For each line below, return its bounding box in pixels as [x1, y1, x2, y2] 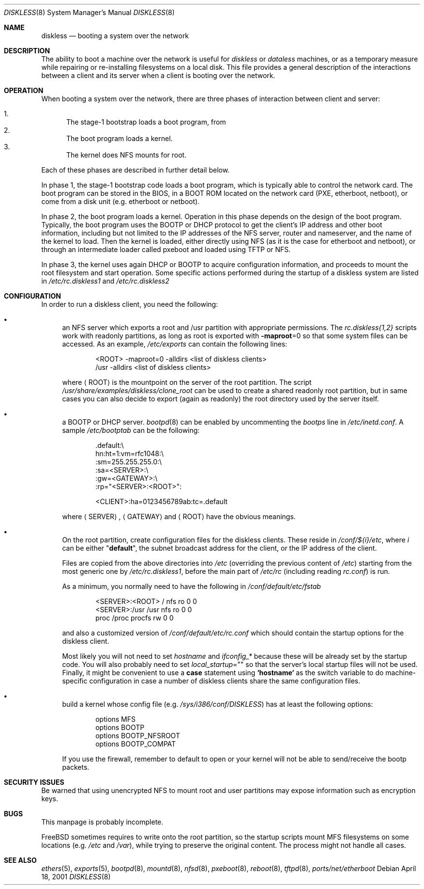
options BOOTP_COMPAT [95, 740, 176, 748]
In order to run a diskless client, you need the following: [41, 300, 218, 308]
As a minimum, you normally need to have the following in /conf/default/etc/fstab [62, 582, 321, 590]
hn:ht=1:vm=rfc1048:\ [95, 449, 164, 458]
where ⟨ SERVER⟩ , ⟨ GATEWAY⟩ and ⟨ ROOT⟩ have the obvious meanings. [62, 512, 296, 521]
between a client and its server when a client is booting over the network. [41, 71, 275, 79]
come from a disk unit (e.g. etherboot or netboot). [41, 197, 200, 206]
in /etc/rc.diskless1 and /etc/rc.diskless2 [41, 277, 169, 285]
